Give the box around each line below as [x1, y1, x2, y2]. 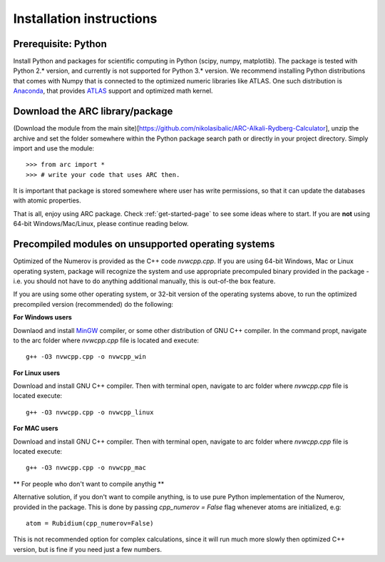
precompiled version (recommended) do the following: [13, 300, 174, 308]
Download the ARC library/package [13, 106, 173, 118]
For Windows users [13, 313, 73, 322]
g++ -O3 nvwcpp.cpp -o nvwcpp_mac [26, 464, 146, 472]
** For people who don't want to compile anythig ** [13, 479, 165, 488]
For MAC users [13, 424, 58, 433]
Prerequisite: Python [13, 38, 107, 50]
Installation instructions [13, 11, 158, 26]
